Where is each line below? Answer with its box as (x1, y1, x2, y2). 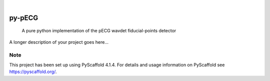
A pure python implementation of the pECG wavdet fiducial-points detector (21, 28, 176, 34)
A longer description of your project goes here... (9, 39, 108, 45)
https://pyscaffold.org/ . (9, 69, 57, 75)
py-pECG (9, 13, 38, 22)
